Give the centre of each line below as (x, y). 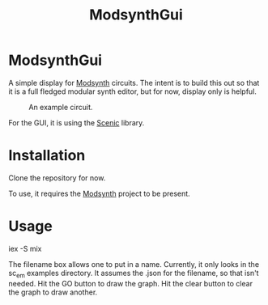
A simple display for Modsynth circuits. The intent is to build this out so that (134, 83)
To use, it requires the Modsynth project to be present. (99, 193)
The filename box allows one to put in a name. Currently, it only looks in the (134, 264)
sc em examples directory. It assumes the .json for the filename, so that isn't (134, 274)
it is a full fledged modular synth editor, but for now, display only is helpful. (133, 91)
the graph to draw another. (53, 292)
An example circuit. (61, 107)
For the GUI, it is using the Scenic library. (77, 122)
